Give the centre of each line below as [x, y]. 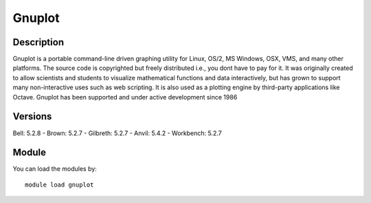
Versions [32, 117]
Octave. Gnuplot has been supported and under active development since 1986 [125, 97]
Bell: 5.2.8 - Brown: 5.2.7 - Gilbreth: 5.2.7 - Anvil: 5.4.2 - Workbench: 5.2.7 [117, 133]
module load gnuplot [59, 184]
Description [38, 42]
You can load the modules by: [55, 169]
